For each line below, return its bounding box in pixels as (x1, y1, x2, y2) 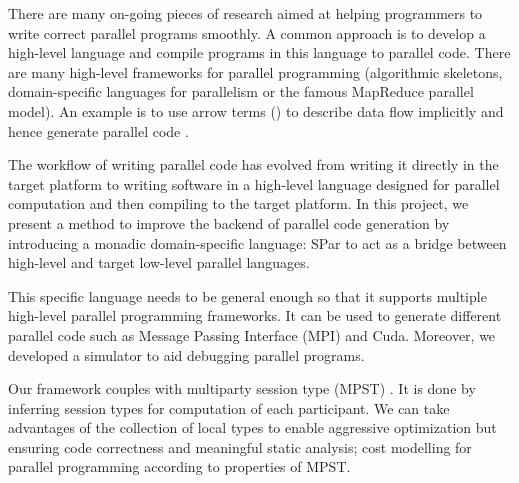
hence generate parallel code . (8, 120, 189, 141)
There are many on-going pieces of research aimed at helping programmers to (8, 3, 483, 23)
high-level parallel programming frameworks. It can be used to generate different (8, 305, 502, 326)
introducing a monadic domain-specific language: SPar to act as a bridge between (8, 232, 507, 253)
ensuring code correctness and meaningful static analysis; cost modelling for (8, 436, 472, 457)
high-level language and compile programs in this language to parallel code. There (8, 42, 511, 63)
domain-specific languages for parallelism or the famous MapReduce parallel (8, 81, 474, 102)
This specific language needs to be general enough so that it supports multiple (8, 285, 487, 306)
